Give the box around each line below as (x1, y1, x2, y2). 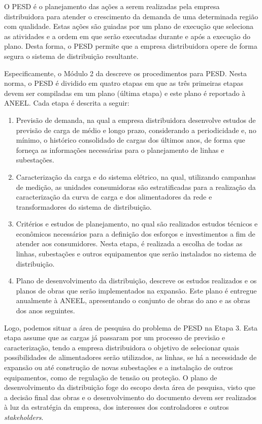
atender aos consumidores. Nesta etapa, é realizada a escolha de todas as (16, 238, 243, 249)
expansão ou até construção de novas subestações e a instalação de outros (4, 362, 233, 372)
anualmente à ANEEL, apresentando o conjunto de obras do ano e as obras (16, 295, 250, 306)
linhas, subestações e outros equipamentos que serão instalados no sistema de (16, 248, 256, 259)
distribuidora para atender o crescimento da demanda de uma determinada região (4, 11, 258, 21)
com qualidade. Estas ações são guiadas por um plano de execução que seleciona (4, 21, 254, 31)
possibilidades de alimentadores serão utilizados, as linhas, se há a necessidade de (4, 352, 257, 363)
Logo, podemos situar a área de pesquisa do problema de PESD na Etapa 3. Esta (4, 322, 258, 333)
